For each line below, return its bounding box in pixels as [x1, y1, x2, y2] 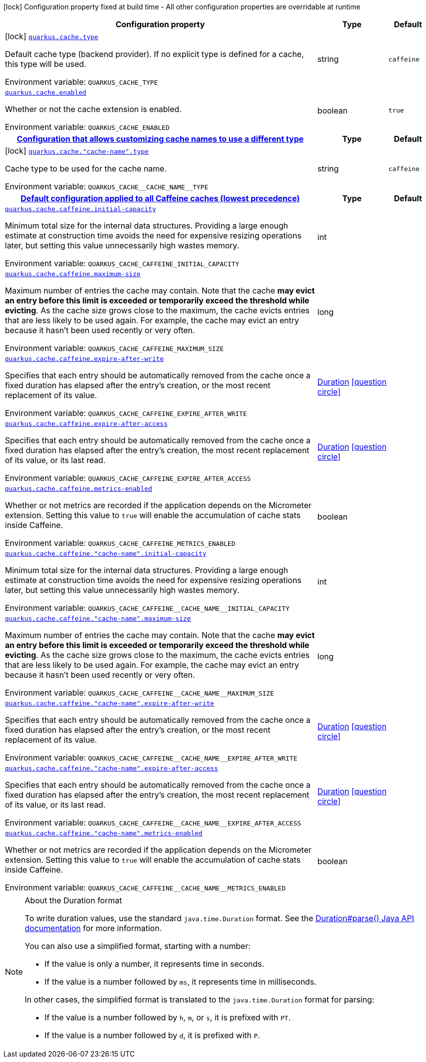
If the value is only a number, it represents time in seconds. [45, 959, 264, 969]
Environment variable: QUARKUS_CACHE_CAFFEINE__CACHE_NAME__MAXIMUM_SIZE [5, 688, 274, 698]
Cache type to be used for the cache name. [5, 164, 167, 174]
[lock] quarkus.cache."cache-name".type [5, 146, 149, 156]
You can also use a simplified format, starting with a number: [25, 941, 251, 951]
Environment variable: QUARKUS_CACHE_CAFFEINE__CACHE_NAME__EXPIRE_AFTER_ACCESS [5, 818, 301, 827]
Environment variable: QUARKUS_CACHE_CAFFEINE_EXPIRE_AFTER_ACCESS [5, 473, 251, 483]
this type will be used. [5, 59, 87, 69]
